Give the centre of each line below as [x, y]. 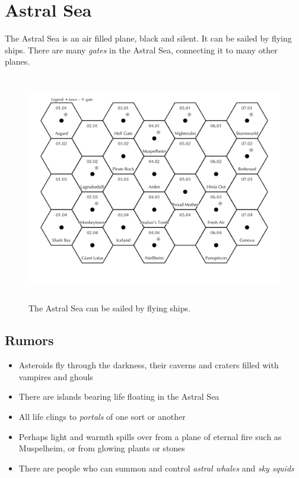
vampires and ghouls [56, 376]
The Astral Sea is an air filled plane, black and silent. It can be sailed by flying [148, 38]
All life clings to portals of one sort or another [102, 417]
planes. [18, 61]
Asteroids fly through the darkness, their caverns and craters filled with [149, 365]
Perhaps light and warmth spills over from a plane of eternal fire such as [150, 436]
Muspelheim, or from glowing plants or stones [102, 448]
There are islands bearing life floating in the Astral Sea [119, 396]
